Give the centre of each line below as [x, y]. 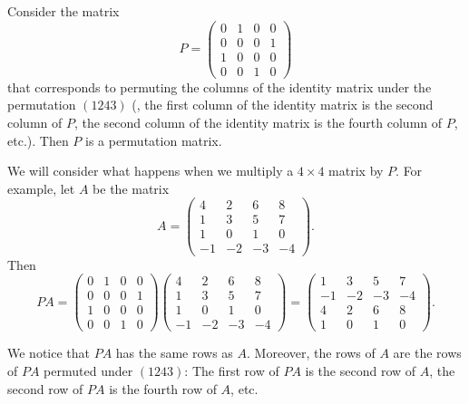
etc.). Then [38, 140]
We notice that [49, 353]
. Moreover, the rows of [311, 353]
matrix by [356, 171]
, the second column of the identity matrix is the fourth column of [258, 122]
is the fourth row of [163, 388]
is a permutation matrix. [153, 140]
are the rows [427, 353]
